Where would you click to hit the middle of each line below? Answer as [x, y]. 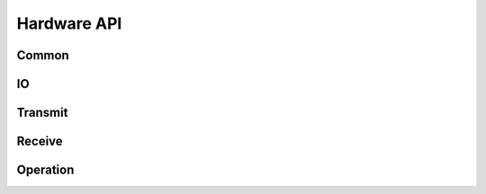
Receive [40, 141]
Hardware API [69, 23]
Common [43, 55]
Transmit [42, 113]
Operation [45, 170]
